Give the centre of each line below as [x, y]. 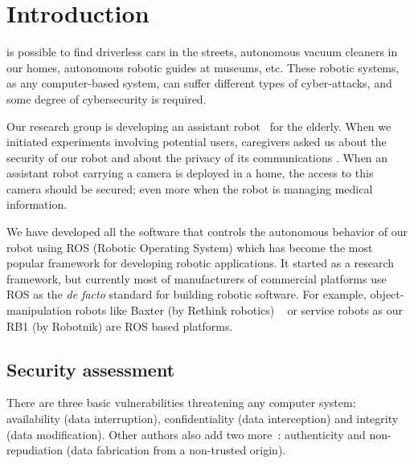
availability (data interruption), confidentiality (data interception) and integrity [203, 419]
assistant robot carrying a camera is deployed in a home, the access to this [190, 173]
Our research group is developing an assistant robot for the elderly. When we [199, 126]
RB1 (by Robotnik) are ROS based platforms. [120, 326]
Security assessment [91, 369]
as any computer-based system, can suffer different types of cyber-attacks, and [199, 83]
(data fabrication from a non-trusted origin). [176, 450]
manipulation [39, 310]
